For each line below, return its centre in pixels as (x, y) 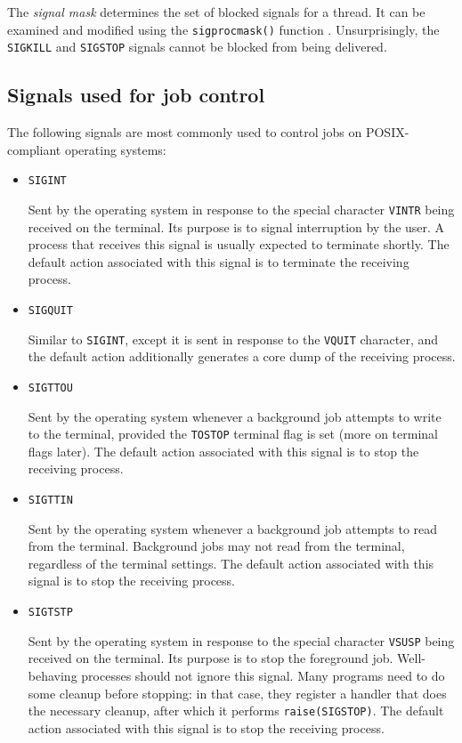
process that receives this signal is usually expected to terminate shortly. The (239, 244)
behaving (53, 675)
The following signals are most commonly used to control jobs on (185, 132)
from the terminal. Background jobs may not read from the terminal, (216, 546)
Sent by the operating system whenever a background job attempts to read (233, 528)
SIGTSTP (50, 613)
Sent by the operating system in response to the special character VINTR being (241, 209)
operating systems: (115, 149)
